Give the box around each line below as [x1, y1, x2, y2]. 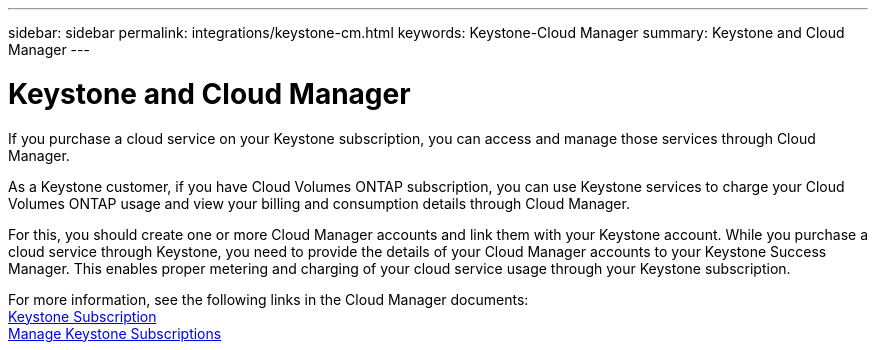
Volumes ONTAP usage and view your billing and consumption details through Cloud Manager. [8, 194, 630, 212]
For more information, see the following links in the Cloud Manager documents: [8, 290, 529, 308]
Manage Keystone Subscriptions [8, 324, 222, 342]
